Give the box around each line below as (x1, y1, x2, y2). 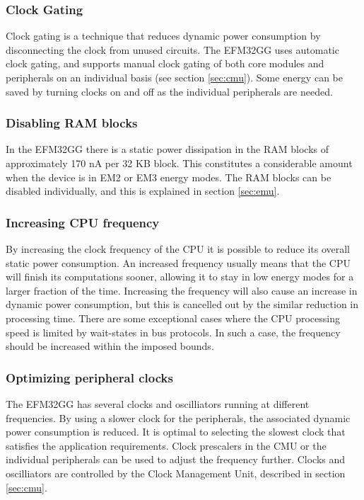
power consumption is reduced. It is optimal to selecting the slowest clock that (6, 424, 346, 439)
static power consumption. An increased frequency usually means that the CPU (6, 255, 351, 270)
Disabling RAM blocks (6, 114, 138, 132)
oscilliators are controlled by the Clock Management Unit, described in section (6, 465, 346, 480)
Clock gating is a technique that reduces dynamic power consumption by (6, 28, 321, 43)
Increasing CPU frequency (6, 213, 160, 231)
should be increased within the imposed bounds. (6, 339, 214, 353)
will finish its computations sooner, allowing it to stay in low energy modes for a (6, 269, 354, 284)
